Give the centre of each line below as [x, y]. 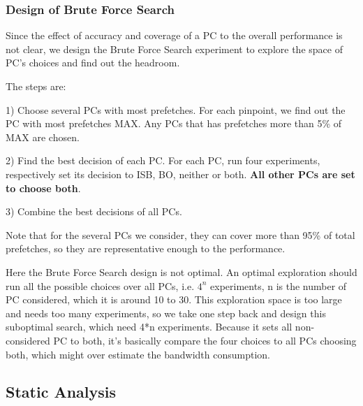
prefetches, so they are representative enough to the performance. [146, 248]
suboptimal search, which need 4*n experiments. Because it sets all [149, 327]
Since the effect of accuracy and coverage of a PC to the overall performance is [174, 35]
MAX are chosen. [43, 137]
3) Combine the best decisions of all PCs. [94, 211]
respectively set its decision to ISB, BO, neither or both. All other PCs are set [180, 174]
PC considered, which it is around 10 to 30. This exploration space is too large [174, 299]
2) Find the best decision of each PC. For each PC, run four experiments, [163, 160]
